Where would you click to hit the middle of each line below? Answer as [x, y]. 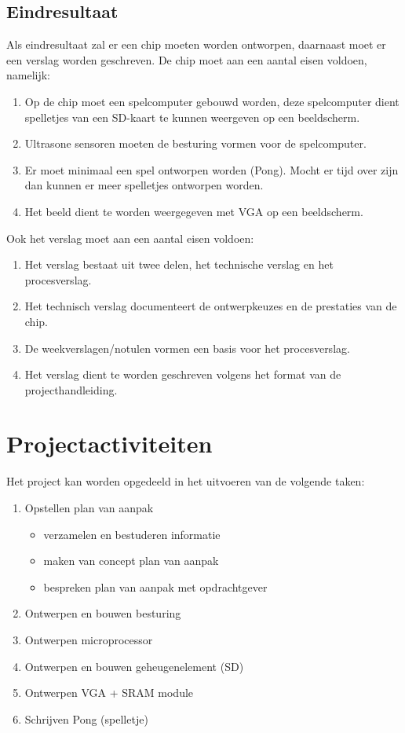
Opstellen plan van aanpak [89, 508]
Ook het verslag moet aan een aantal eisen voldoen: [130, 238]
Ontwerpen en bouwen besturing [103, 613]
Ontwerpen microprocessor [89, 639]
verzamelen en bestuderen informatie [132, 534]
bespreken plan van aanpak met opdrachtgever [155, 586]
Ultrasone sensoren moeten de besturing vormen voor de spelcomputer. [195, 143]
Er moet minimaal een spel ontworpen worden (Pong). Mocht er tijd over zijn [212, 169]
